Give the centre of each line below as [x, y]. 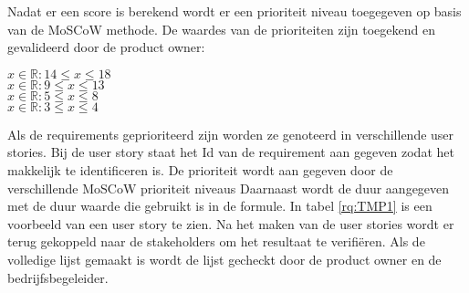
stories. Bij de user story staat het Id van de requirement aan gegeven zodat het [231, 152]
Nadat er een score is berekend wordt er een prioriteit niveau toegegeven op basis [234, 11]
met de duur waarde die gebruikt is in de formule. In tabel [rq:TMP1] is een [220, 206]
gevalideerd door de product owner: [106, 47]
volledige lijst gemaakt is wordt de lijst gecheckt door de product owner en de [224, 259]
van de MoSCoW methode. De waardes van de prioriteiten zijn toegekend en [221, 29]
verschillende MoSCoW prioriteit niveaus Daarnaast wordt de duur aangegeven [229, 188]
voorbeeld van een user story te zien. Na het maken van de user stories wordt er [231, 223]
